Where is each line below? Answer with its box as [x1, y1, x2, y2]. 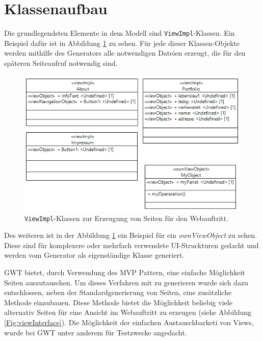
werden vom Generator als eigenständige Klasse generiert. [4, 250, 185, 260]
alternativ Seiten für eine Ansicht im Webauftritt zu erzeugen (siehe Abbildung [4, 307, 252, 318]
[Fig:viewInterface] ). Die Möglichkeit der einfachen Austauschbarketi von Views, [4, 316, 254, 327]
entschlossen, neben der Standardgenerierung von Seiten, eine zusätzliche [4, 287, 232, 298]
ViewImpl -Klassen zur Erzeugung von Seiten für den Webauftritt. [24, 212, 229, 223]
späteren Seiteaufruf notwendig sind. [4, 57, 118, 68]
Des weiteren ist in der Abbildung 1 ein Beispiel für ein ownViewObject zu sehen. [4, 230, 257, 240]
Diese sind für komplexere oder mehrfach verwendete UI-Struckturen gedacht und [4, 239, 259, 250]
